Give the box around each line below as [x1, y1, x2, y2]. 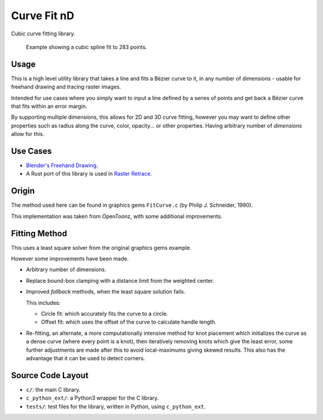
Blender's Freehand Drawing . [26, 162, 98, 169]
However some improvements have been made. [11, 255, 129, 262]
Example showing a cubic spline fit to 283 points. [26, 43, 147, 50]
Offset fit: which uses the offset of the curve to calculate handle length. [41, 318, 217, 326]
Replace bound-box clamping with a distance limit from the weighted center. [26, 277, 215, 284]
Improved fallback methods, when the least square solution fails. [26, 288, 185, 295]
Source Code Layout [11, 370, 89, 380]
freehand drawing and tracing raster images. [11, 83, 121, 90]
